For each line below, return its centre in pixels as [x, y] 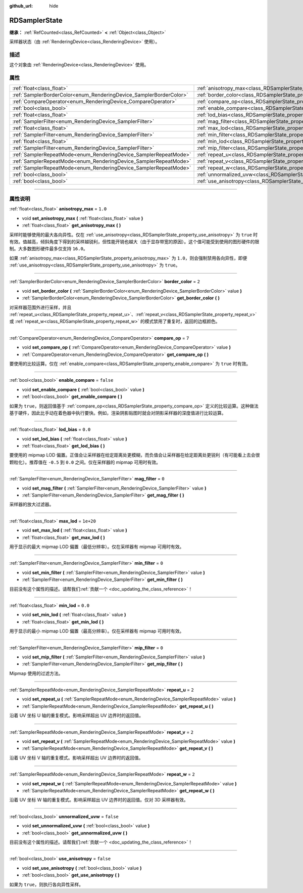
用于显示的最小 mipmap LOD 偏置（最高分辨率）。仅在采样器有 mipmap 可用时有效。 [97, 631]
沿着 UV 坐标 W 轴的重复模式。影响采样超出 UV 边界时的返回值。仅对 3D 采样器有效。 [99, 800]
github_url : [21, 6]
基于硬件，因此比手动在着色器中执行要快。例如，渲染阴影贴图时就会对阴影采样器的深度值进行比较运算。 [118, 413]
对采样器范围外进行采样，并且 [40, 307]
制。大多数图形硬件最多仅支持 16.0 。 [48, 249]
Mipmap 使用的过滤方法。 [36, 673]
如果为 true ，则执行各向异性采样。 [46, 884]
